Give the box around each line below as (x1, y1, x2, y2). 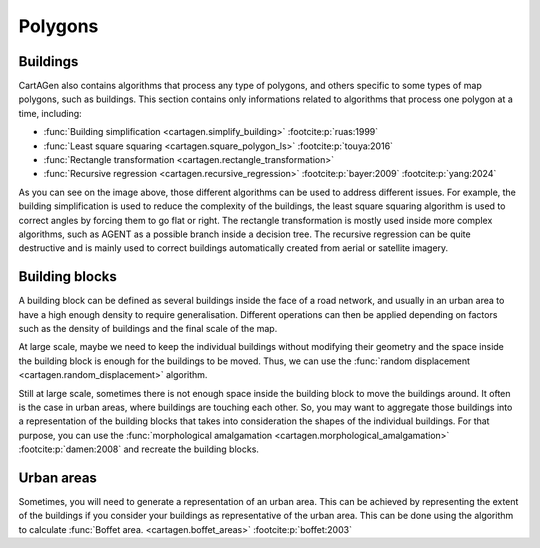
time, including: (18, 107, 82, 119)
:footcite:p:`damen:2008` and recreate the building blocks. (18, 443, 260, 455)
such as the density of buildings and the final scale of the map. (18, 323, 278, 335)
